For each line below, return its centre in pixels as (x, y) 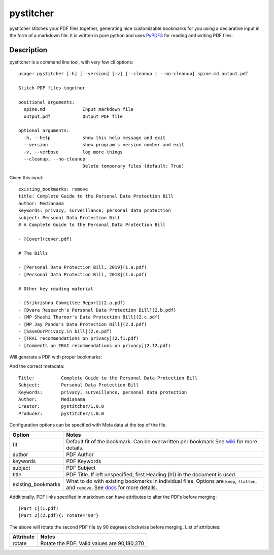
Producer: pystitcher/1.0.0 (61, 413)
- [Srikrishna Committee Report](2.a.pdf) (72, 303)
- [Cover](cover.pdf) (45, 239)
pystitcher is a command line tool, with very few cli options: (71, 62)
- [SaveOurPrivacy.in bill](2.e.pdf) (65, 331)
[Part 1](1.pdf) (39, 508)
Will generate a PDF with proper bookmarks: (56, 357)
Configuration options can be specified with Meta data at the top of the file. (88, 425)
